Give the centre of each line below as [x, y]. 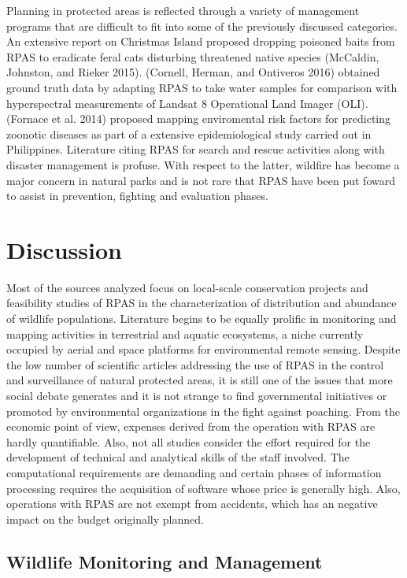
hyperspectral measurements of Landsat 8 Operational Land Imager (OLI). [187, 103]
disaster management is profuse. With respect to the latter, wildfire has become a [203, 164]
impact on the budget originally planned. [105, 519]
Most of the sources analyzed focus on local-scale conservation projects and [187, 287]
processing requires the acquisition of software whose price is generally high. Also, [203, 488]
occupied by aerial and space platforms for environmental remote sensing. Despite [203, 349]
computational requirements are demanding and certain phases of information [194, 472]
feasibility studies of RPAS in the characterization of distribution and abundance [202, 303]
